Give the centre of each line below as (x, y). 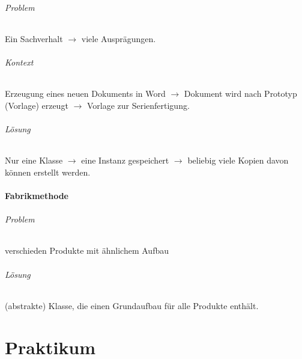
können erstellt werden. (48, 172)
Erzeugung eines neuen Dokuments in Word (85, 94)
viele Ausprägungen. (119, 38)
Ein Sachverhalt (34, 38)
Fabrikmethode (37, 195)
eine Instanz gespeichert (125, 160)
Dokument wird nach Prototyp (240, 94)
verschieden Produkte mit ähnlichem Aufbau (87, 250)
